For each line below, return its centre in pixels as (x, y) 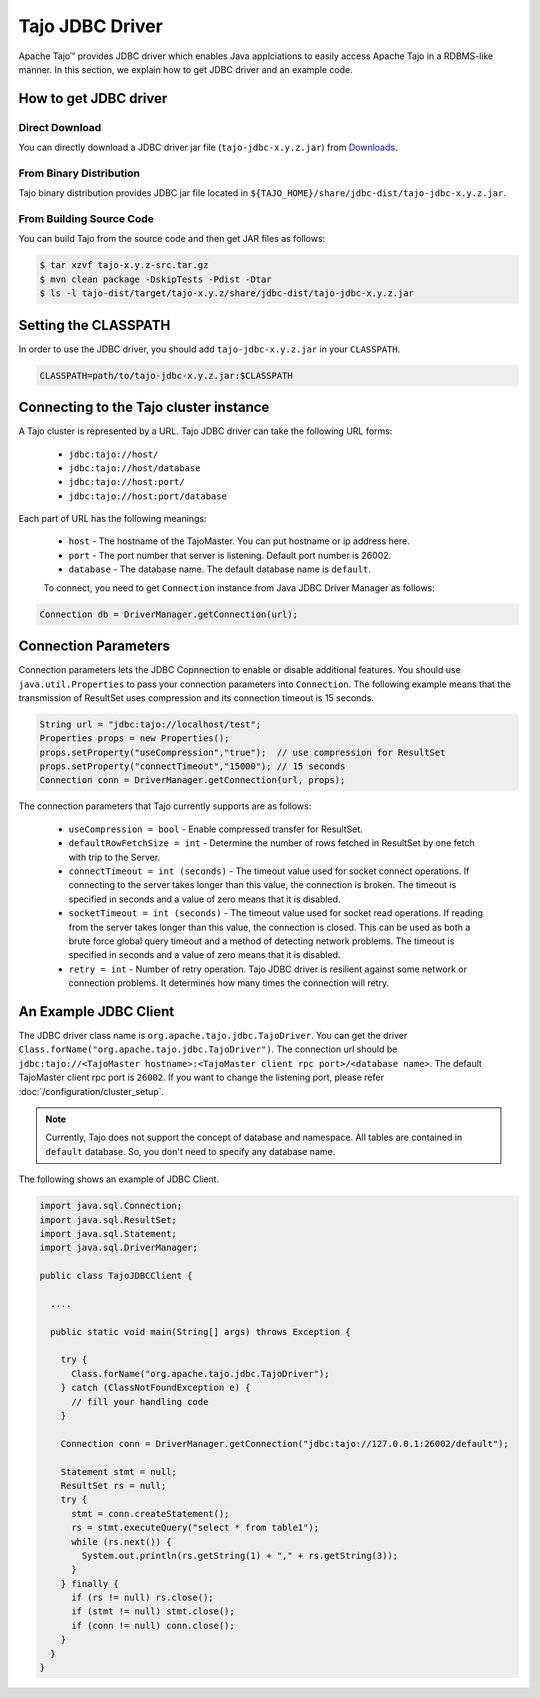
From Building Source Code (86, 218)
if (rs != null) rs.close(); (142, 1598)
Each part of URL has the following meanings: (112, 519)
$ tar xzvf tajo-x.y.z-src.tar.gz (124, 265)
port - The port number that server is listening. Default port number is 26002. (230, 555)
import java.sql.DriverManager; (119, 1248)
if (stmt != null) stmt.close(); (153, 1611)
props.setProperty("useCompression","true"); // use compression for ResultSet (242, 752)
